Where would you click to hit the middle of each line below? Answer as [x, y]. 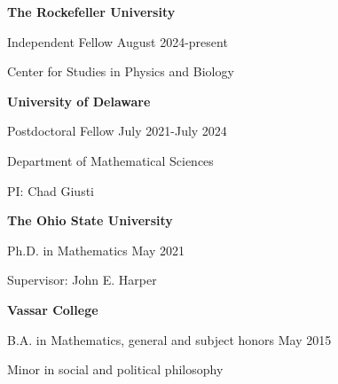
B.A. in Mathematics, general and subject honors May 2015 [169, 339]
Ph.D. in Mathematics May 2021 [96, 250]
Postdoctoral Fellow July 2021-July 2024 [117, 131]
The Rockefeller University [91, 12]
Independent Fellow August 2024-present [118, 41]
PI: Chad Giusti [51, 190]
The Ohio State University [90, 220]
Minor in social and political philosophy [115, 369]
